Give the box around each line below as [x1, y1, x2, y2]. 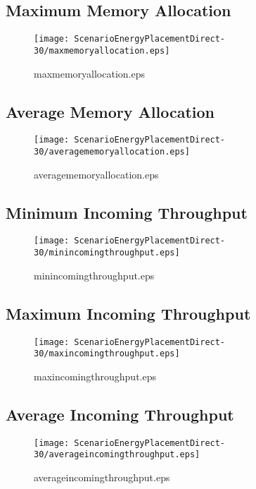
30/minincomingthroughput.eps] [34, 248, 180, 258]
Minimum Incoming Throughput [6, 201, 248, 223]
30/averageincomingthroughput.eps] [34, 449, 200, 460]
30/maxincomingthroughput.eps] [34, 349, 180, 359]
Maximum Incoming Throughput [6, 302, 251, 324]
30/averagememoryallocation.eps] [34, 146, 190, 157]
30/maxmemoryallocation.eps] [34, 45, 170, 56]
